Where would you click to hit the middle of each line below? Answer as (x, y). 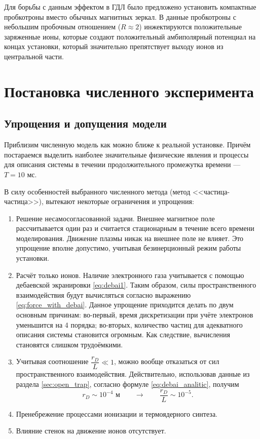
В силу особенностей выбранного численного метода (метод (97, 191)
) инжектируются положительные (190, 27)
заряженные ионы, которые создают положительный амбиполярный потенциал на (130, 36)
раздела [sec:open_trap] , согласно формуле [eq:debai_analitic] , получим (127, 384)
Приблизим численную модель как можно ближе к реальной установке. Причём (127, 145)
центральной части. (34, 56)
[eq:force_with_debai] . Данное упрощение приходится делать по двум (125, 305)
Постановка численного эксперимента (129, 91)
